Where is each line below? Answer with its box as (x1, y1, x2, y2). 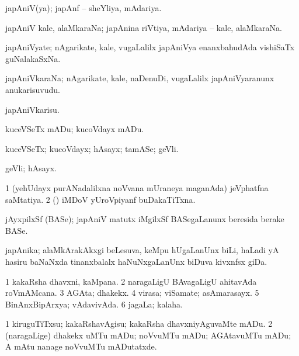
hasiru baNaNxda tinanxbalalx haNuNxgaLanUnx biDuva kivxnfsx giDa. (5, 255, 267, 267)
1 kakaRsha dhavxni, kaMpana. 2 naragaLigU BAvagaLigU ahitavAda (5, 275, 257, 287)
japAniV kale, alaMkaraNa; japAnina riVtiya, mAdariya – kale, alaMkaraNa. (5, 21, 282, 33)
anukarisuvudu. (5, 83, 60, 95)
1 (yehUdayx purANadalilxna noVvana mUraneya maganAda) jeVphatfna (5, 181, 269, 193)
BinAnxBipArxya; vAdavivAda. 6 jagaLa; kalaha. (5, 298, 183, 310)
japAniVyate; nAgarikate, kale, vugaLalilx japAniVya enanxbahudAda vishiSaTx (5, 41, 295, 53)
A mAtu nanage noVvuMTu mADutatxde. (5, 340, 157, 352)
